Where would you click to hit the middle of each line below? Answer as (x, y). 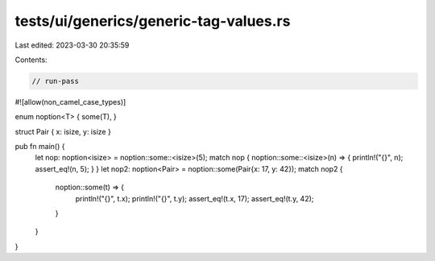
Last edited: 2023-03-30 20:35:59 (72, 45)
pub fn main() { (40, 147)
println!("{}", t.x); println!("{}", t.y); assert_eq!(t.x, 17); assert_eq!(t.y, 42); (195, 198)
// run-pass (56, 81)
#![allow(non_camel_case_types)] (70, 101)
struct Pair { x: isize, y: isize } (63, 131)
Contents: (31, 60)
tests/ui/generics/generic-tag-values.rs (153, 21)
